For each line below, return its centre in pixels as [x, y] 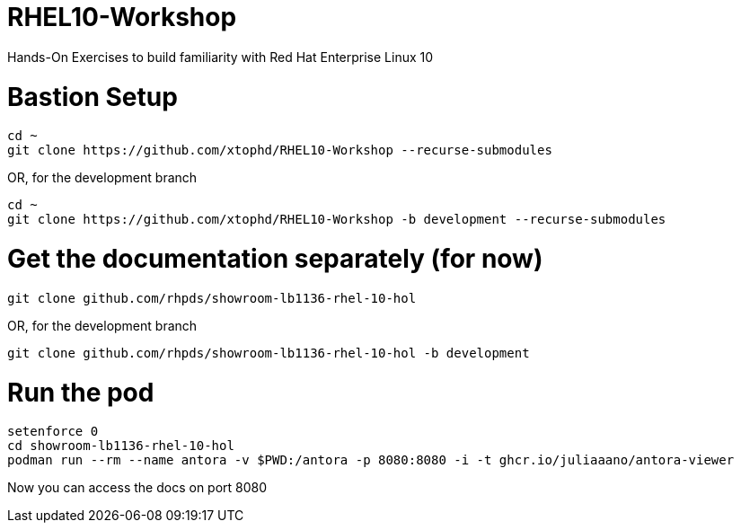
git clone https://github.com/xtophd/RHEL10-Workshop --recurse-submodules [280, 150]
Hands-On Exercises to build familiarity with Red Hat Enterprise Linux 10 [221, 57]
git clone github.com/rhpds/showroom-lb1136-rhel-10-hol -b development [269, 353]
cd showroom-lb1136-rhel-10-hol [121, 446]
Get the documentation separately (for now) [275, 259]
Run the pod [81, 392]
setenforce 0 [53, 432]
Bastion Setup [93, 97]
